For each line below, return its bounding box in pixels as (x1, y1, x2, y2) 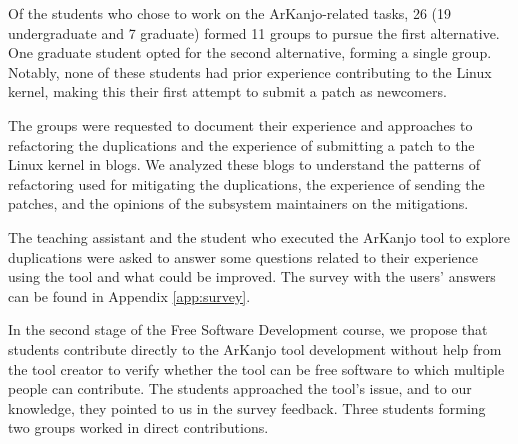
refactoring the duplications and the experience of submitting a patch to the (8, 134, 475, 155)
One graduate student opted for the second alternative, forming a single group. (8, 42, 492, 63)
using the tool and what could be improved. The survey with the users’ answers (8, 266, 496, 287)
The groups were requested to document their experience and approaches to (8, 114, 473, 135)
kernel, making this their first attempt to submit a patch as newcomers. (8, 81, 447, 102)
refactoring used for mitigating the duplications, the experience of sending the (8, 173, 485, 194)
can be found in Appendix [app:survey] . (8, 285, 251, 306)
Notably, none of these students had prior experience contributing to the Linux (8, 61, 492, 82)
